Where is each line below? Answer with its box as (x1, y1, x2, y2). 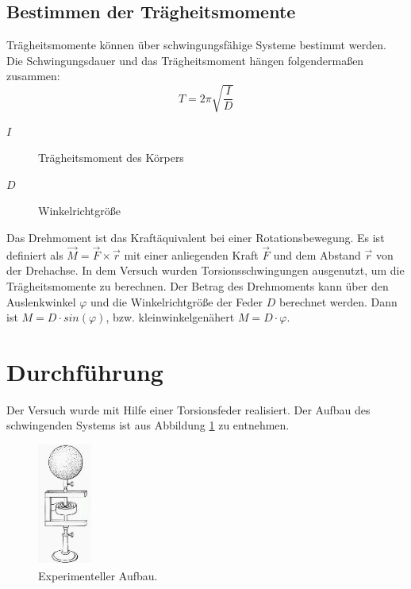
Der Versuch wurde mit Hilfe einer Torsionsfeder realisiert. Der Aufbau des (6, 401, 371, 418)
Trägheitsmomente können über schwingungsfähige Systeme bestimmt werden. (6, 37, 386, 53)
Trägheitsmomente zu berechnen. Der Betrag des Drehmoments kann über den (6, 277, 389, 294)
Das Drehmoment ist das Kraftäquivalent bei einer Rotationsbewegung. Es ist (6, 229, 385, 245)
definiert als (6, 246, 63, 263)
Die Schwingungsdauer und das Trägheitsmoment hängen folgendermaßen (6, 52, 364, 68)
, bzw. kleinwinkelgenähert (106, 309, 235, 325)
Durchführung (6, 355, 163, 387)
